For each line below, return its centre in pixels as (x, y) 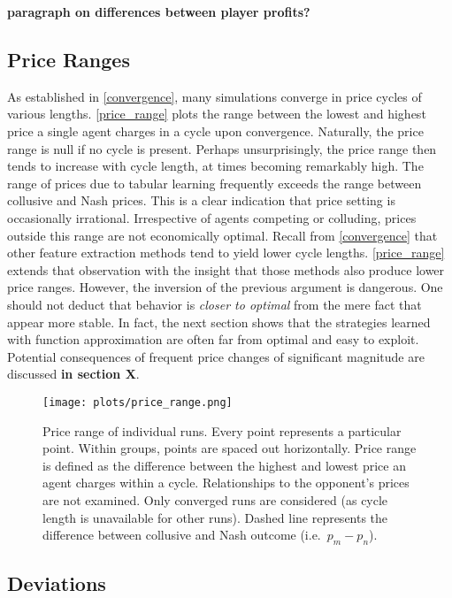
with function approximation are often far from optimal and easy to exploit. (213, 339)
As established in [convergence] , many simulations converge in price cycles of (215, 96)
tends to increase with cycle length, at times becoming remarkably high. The (215, 166)
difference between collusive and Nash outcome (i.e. (182, 535)
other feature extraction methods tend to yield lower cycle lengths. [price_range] (226, 253)
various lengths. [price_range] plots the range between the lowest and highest (217, 114)
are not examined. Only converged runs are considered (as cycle (215, 499)
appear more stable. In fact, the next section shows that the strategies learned (219, 322)
